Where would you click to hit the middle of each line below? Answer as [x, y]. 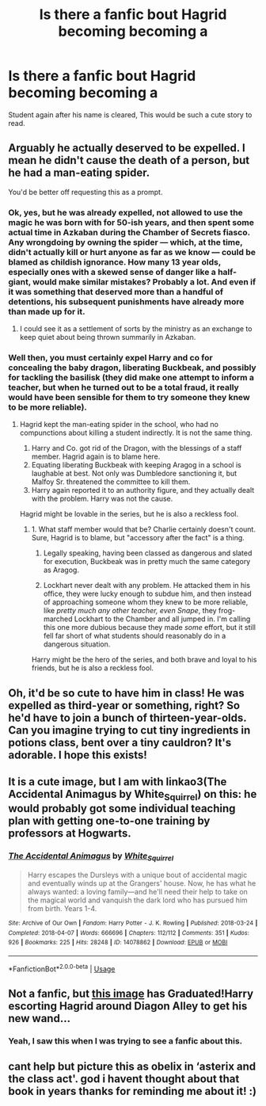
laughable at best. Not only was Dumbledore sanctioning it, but [134, 474]
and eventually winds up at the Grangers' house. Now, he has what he [142, 883]
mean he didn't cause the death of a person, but [129, 160]
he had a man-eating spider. [79, 173]
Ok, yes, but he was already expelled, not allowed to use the [125, 212]
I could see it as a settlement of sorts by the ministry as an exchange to [136, 329]
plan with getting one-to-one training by [109, 821]
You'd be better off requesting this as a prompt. [85, 192]
